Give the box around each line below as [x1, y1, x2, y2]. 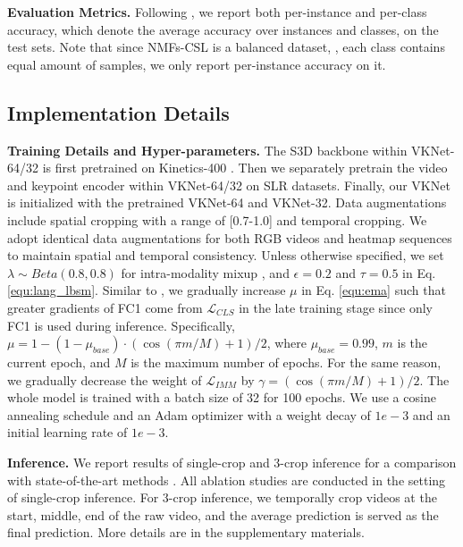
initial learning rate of [7, 423, 128, 442]
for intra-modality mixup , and [121, 263, 290, 282]
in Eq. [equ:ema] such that [301, 281, 446, 299]
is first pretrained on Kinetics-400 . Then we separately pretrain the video [42, 158, 448, 177]
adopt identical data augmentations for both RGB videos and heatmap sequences [7, 228, 452, 247]
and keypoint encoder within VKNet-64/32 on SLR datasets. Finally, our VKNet [7, 175, 450, 194]
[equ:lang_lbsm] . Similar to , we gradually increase [7, 281, 286, 299]
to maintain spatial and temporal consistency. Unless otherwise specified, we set [7, 246, 444, 265]
